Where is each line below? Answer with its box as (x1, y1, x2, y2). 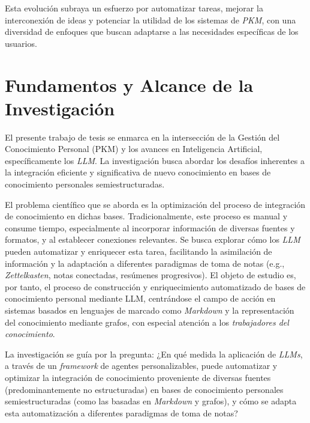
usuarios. (5, 37, 37, 49)
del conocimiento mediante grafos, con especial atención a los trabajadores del (5, 315, 289, 328)
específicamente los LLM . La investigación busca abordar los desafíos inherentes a (5, 154, 305, 166)
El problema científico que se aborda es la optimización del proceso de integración (5, 198, 306, 210)
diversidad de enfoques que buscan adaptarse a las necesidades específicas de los (5, 25, 299, 38)
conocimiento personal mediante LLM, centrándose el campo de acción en (5, 292, 276, 305)
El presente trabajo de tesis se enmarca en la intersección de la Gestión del (5, 130, 280, 143)
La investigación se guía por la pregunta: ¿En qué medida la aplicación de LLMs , (5, 347, 303, 360)
